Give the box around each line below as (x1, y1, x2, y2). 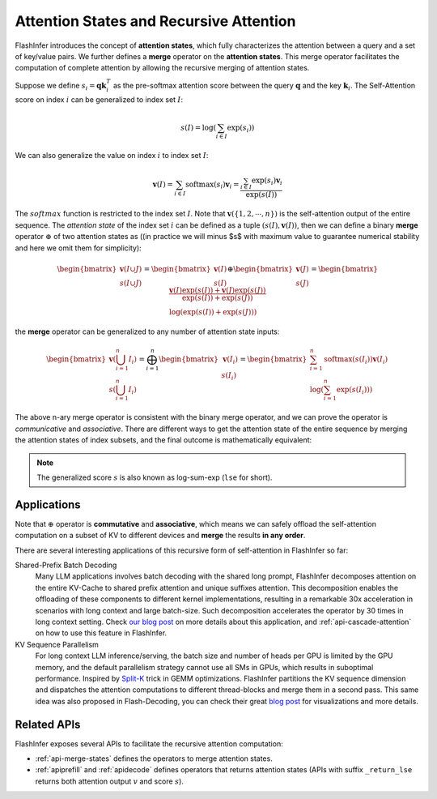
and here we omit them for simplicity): (15, 243, 142, 253)
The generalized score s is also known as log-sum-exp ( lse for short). (36, 472, 273, 482)
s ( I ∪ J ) (119, 278, 142, 288)
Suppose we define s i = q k (15, 80, 107, 92)
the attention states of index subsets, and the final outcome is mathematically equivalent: (15, 435, 312, 445)
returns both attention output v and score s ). (35, 776, 184, 786)
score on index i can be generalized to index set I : (15, 95, 184, 105)
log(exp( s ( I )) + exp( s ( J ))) (168, 307, 257, 316)
